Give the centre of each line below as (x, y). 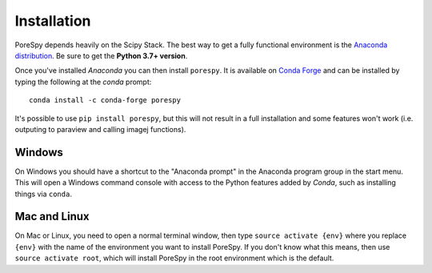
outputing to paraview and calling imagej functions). (100, 129)
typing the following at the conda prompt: (83, 82)
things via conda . (43, 194)
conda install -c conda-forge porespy (105, 100)
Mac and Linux (52, 217)
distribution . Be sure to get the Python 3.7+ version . (101, 55)
